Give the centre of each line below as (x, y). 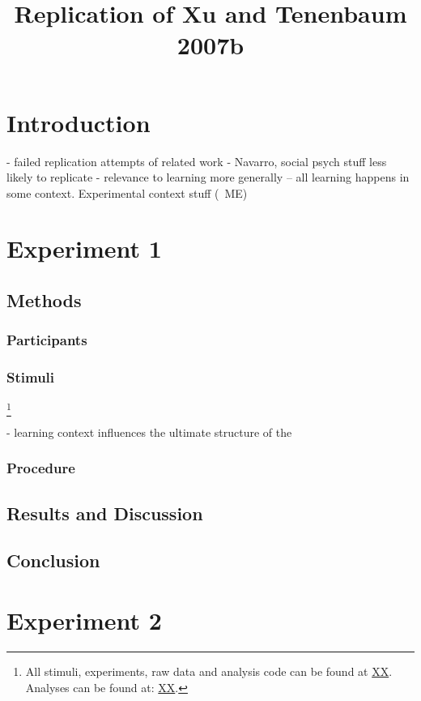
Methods (44, 300)
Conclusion (53, 560)
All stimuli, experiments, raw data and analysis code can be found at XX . (209, 671)
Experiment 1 (84, 248)
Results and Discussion (105, 513)
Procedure (41, 468)
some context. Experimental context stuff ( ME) (127, 192)
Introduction (79, 122)
